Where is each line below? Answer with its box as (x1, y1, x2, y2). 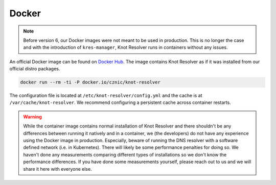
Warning (23, 114, 42, 120)
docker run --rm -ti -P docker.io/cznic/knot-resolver (20, 80, 160, 85)
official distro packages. (9, 66, 60, 72)
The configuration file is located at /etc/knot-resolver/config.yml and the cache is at (9, 92, 202, 99)
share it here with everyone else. (23, 166, 92, 172)
